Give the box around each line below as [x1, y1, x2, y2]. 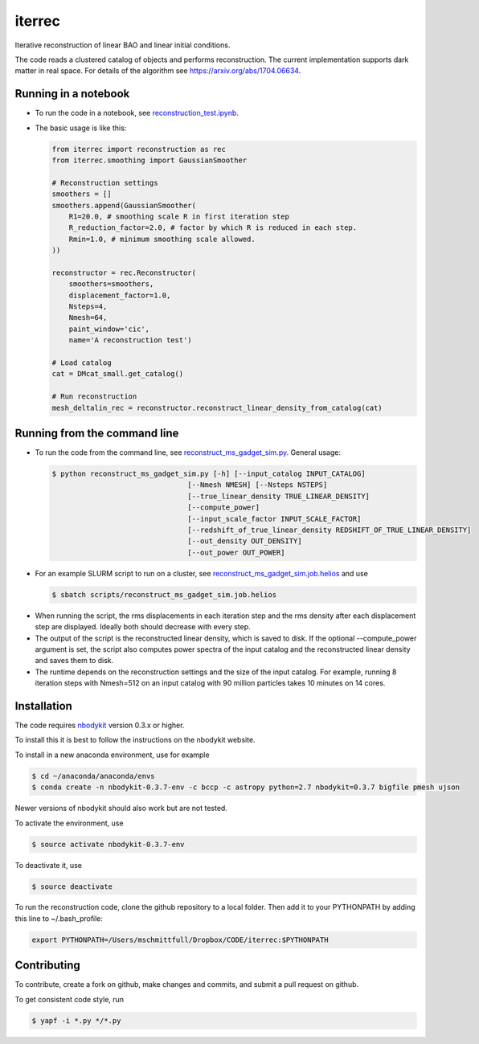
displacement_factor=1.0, [68, 290, 171, 300]
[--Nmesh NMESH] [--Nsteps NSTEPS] [187, 481, 328, 489]
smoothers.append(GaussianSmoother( [51, 201, 197, 210]
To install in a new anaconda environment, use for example [14, 750, 210, 759]
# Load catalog [51, 358, 112, 367]
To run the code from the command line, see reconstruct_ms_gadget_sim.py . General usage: [35, 448, 342, 457]
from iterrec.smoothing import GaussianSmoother [51, 156, 248, 165]
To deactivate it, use [14, 860, 82, 870]
